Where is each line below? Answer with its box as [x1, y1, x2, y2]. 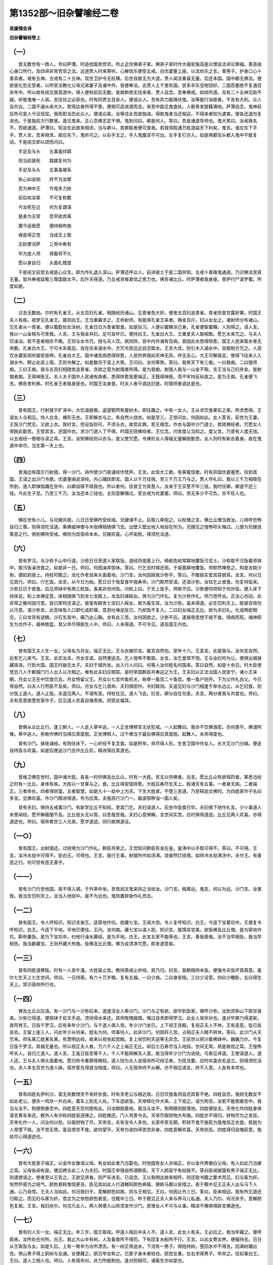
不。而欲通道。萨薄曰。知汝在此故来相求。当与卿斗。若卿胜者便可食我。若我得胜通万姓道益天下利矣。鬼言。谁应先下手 [9, 124, 257, 131]
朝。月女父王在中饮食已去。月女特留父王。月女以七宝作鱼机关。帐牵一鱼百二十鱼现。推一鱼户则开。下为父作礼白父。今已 [9, 676, 262, 682]
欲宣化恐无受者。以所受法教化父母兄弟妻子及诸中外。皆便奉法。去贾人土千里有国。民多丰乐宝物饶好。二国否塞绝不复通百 [9, 82, 262, 89]
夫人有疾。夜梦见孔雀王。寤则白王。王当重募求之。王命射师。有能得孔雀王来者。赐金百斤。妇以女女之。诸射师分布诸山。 [9, 317, 262, 323]
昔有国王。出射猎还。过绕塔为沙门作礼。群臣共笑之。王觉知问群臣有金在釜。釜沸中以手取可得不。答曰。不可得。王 [18, 845, 257, 851]
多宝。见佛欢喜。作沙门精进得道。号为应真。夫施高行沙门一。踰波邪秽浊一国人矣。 [9, 795, 182, 802]
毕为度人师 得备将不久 [18, 250, 72, 257]
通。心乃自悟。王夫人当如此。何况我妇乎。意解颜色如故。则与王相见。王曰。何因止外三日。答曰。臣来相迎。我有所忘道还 [9, 1188, 262, 1194]
